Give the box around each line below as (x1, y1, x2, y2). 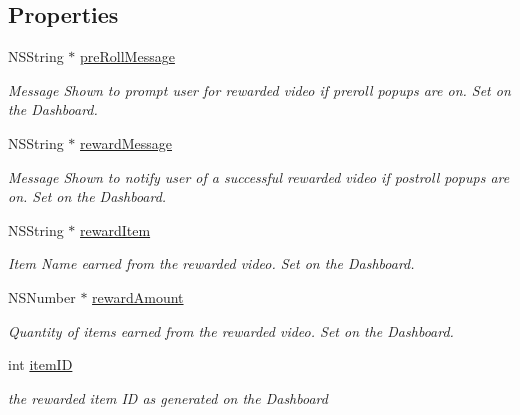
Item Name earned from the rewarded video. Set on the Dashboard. (8, 253, 415, 274)
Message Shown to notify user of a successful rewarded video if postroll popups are (8, 166, 510, 187)
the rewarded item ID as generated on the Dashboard (8, 387, 328, 408)
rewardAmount (92, 286, 184, 307)
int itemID (8, 354, 73, 375)
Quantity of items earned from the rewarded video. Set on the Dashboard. (8, 320, 454, 341)
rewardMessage (80, 132, 173, 153)
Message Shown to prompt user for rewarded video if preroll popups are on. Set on (8, 79, 511, 100)
